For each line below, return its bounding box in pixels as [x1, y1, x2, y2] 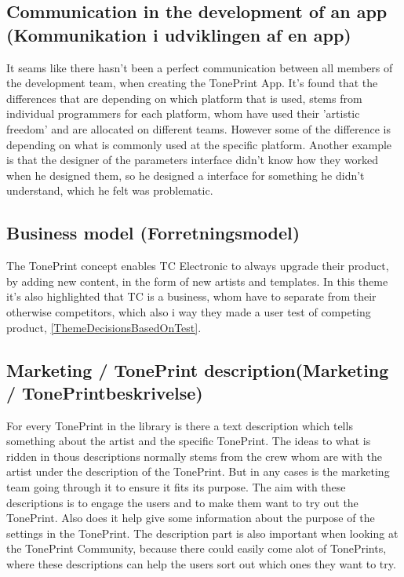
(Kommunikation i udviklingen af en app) [6, 22, 351, 46]
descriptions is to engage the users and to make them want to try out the [6, 494, 359, 510]
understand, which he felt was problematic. [6, 182, 213, 199]
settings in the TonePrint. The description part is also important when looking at [6, 524, 399, 541]
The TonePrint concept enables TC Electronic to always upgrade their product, [6, 257, 389, 274]
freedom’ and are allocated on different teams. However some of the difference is [6, 120, 391, 137]
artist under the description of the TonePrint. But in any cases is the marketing [6, 463, 390, 480]
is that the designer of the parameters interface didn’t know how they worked [6, 152, 379, 168]
